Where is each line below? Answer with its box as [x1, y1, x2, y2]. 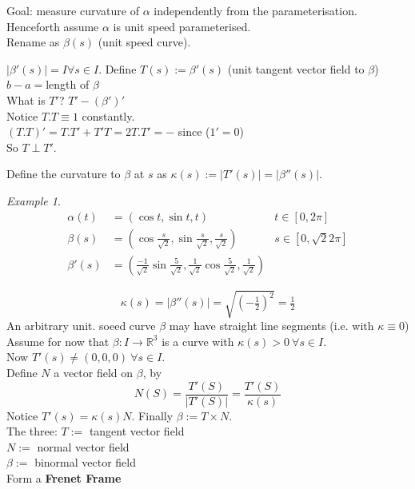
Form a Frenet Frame [6, 469, 122, 486]
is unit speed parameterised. [113, 18, 251, 34]
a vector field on [54, 364, 134, 380]
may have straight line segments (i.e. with [169, 317, 374, 334]
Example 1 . [6, 192, 61, 209]
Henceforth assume [6, 18, 99, 34]
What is [6, 91, 46, 108]
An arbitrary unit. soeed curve [6, 317, 156, 334]
